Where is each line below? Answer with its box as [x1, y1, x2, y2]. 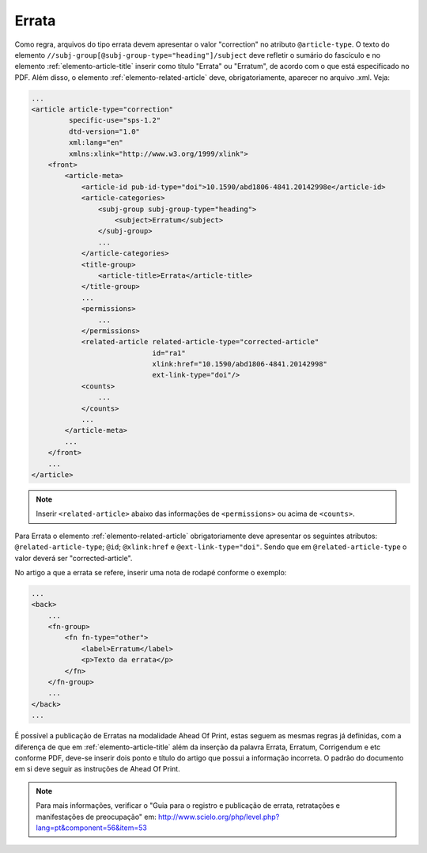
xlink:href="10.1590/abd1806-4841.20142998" [152, 360, 328, 369]
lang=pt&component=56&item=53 [36, 823, 148, 832]
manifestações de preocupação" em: [36, 812, 157, 821]
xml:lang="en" [68, 138, 124, 147]
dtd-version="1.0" [68, 127, 140, 136]
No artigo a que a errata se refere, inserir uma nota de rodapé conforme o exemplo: [14, 567, 287, 577]
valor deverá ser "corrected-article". [14, 553, 133, 563]
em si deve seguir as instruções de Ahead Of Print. [14, 764, 181, 774]
